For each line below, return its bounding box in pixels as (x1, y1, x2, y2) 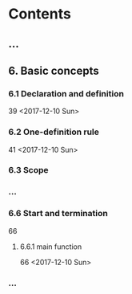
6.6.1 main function (19, 242, 82, 251)
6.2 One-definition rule (8, 126, 100, 137)
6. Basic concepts (8, 63, 99, 77)
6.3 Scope (8, 165, 50, 176)
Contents (8, 5, 72, 23)
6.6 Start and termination (8, 208, 108, 219)
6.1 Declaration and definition (8, 88, 124, 99)
